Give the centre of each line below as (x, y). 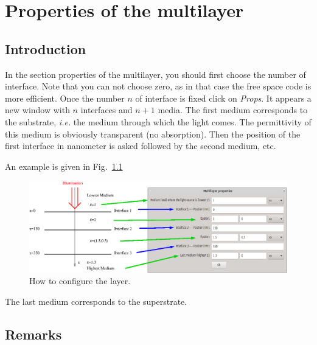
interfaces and (106, 110)
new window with (37, 110)
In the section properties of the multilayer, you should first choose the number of (155, 74)
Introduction (46, 48)
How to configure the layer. (80, 281)
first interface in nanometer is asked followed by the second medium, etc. (141, 146)
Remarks (33, 334)
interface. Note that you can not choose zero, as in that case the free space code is (158, 86)
